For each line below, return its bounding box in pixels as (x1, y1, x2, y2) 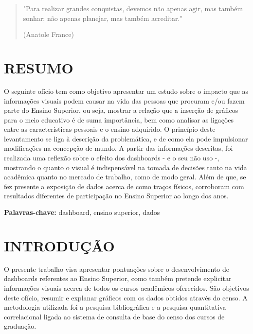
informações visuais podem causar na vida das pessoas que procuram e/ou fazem (4, 95, 245, 105)
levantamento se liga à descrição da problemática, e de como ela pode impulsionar (4, 133, 248, 143)
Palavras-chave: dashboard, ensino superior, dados (4, 207, 160, 217)
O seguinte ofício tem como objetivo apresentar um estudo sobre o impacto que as (4, 86, 249, 96)
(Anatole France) (23, 29, 74, 39)
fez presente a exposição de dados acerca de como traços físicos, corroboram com (4, 181, 244, 191)
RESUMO (4, 57, 73, 77)
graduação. (4, 321, 36, 331)
